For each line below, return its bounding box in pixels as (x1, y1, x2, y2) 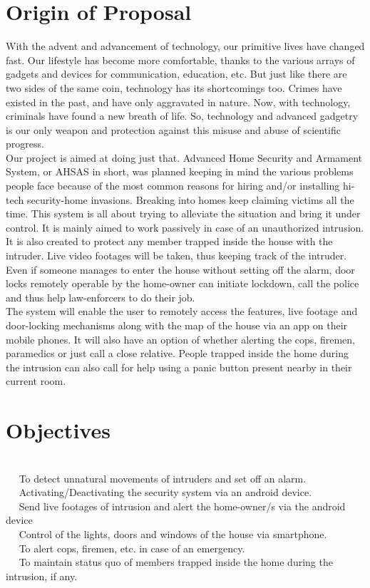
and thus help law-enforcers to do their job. (6, 289, 195, 304)
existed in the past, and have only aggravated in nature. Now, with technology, (6, 94, 351, 109)
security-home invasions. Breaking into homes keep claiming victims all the (26, 192, 354, 207)
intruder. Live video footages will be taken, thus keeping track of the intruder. (6, 248, 347, 263)
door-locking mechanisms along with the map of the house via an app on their (6, 318, 348, 332)
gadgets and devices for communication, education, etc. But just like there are (6, 66, 347, 81)
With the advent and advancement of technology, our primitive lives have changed (6, 38, 365, 53)
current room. (6, 373, 66, 388)
